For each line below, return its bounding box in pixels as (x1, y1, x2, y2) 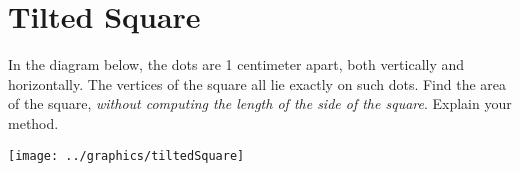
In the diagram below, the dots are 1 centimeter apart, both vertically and (8, 54, 465, 75)
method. (8, 112, 59, 133)
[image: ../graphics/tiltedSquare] (8, 148, 245, 163)
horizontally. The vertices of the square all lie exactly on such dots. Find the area (8, 73, 507, 94)
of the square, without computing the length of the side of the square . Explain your (8, 93, 512, 114)
